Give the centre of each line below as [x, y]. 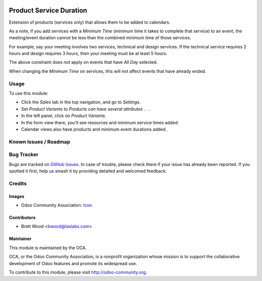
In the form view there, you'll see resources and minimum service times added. [100, 122]
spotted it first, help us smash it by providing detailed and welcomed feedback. [88, 171]
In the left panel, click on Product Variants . [64, 116]
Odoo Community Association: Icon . [57, 205]
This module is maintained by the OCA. [48, 248]
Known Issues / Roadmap [40, 142]
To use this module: [29, 93]
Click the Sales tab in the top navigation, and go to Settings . [81, 102]
